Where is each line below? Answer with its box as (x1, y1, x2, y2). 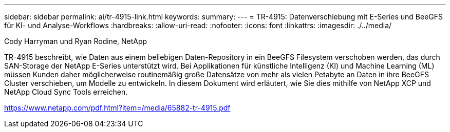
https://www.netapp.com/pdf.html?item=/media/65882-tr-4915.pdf (4, 103, 231, 112)
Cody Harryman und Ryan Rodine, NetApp (4, 37, 147, 46)
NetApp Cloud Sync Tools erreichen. (4, 87, 128, 96)
